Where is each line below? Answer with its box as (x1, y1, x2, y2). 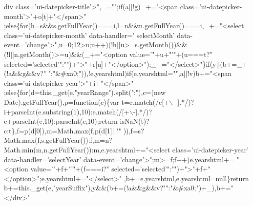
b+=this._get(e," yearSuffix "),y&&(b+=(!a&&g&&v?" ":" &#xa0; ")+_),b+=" (4, 183, 233, 193)
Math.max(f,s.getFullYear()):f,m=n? (4, 135, 112, 145)
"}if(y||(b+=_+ (200, 58, 248, 69)
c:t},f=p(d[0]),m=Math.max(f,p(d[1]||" (4, 125, 119, 135)
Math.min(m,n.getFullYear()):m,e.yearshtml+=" (4, 144, 148, 154)
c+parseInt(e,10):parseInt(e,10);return (4, 116, 118, 126)
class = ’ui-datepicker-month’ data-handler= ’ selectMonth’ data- (4, 30, 193, 40)
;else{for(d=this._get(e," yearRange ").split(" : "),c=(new (4, 87, 166, 97)
